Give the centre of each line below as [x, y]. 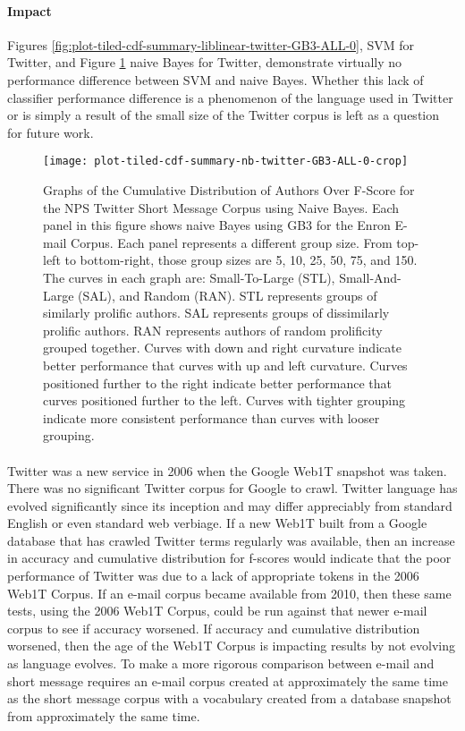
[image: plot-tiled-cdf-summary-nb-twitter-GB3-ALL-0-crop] [226, 161]
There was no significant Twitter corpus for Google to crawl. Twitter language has [232, 488]
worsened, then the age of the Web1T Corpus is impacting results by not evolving [231, 646]
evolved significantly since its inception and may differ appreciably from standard [230, 505]
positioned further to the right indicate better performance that [218, 382]
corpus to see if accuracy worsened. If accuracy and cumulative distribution [214, 628]
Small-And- [370, 277]
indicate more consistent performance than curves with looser [211, 417]
